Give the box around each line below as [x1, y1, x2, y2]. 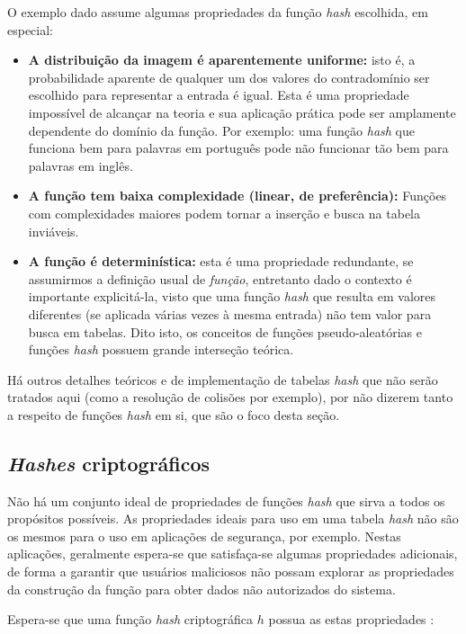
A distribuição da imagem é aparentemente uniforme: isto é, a [28, 50, 416, 69]
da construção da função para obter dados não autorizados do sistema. [7, 579, 396, 598]
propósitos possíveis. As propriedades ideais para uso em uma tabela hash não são [7, 509, 459, 528]
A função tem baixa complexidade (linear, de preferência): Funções [28, 186, 447, 205]
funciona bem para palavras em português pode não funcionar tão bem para [28, 138, 449, 157]
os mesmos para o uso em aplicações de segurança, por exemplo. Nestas [7, 526, 401, 545]
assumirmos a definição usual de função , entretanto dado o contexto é [28, 269, 412, 288]
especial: [7, 20, 54, 39]
